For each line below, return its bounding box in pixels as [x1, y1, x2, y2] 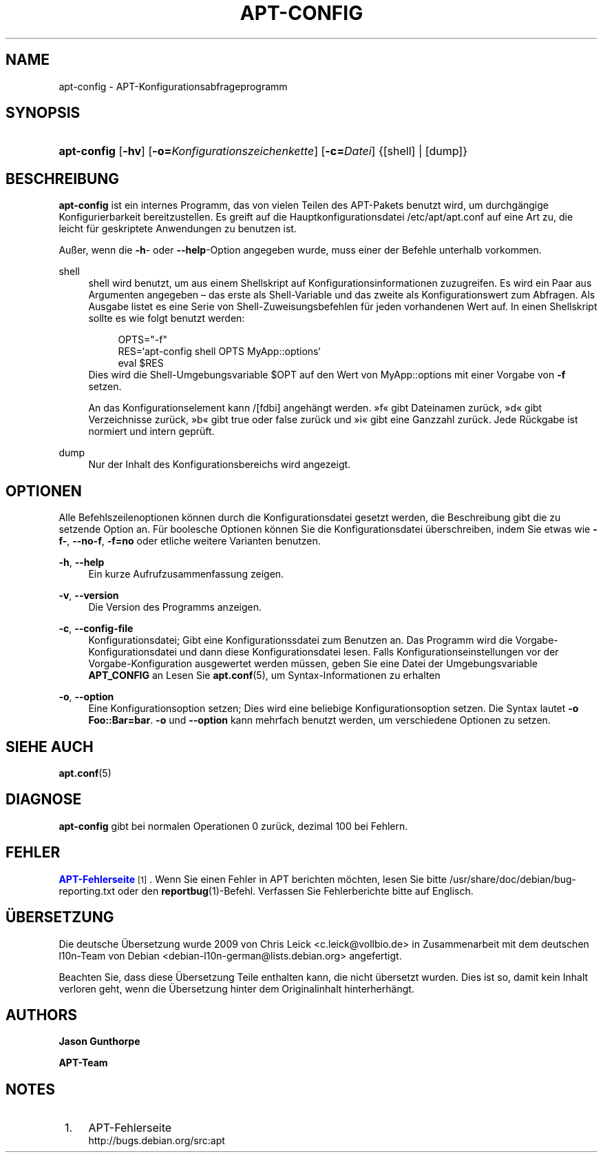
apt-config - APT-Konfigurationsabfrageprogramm [59, 80, 288, 92]
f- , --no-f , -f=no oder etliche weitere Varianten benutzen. [59, 535, 321, 547]
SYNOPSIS [6, 104, 81, 122]
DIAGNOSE [6, 791, 82, 809]
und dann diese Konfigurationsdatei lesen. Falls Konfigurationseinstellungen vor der [179, 646, 559, 658]
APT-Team [59, 1057, 108, 1069]
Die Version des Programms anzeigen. [88, 601, 262, 613]
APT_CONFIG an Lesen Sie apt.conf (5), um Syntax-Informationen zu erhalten [88, 669, 441, 682]
